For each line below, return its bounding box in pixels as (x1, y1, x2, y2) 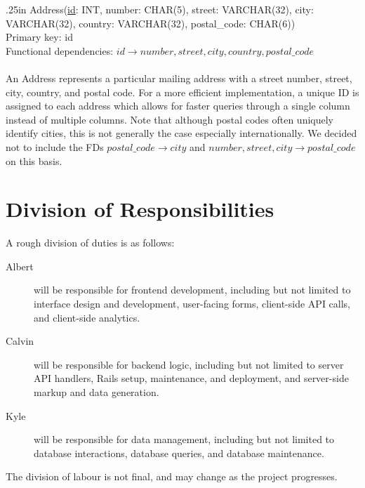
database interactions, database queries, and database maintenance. (34, 445, 324, 460)
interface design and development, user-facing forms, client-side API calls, (34, 296, 351, 311)
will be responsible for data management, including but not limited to (34, 432, 335, 447)
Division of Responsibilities (6, 194, 274, 223)
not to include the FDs (6, 139, 104, 154)
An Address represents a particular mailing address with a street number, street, (6, 70, 352, 85)
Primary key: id (6, 29, 73, 44)
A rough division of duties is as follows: (6, 235, 175, 250)
